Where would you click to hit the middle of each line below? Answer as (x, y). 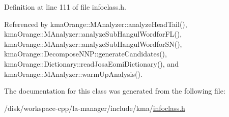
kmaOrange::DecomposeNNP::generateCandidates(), (85, 54)
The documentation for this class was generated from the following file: (115, 91)
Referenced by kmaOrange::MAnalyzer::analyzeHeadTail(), (96, 24)
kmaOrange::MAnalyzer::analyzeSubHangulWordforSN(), (93, 43)
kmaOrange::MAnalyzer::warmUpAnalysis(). (73, 74)
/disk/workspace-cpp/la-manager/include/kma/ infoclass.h (95, 108)
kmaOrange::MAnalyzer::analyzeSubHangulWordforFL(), (93, 34)
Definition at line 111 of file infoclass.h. (65, 7)
